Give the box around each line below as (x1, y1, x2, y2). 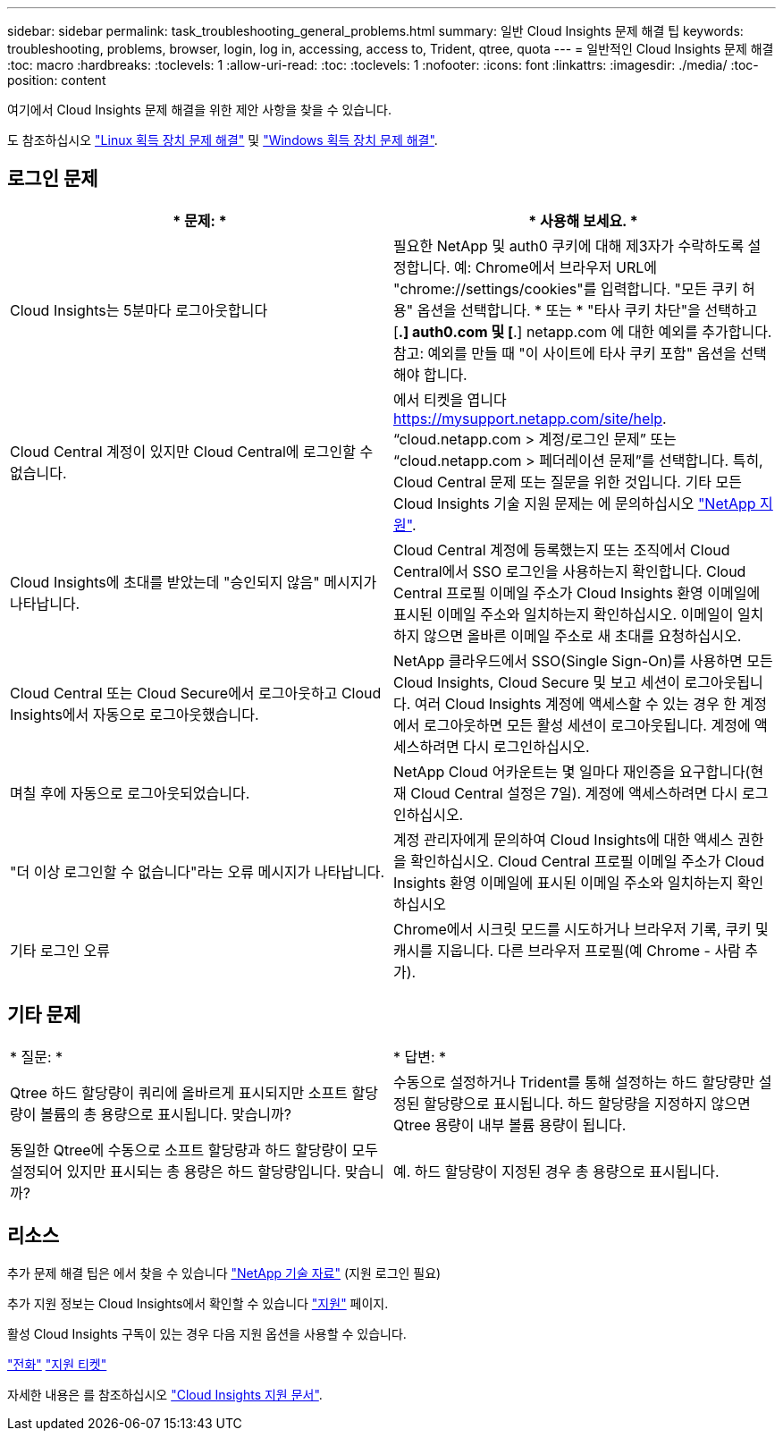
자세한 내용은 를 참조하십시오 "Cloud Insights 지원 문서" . (7, 1386, 323, 1402)
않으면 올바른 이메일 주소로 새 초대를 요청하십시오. (423, 626, 742, 645)
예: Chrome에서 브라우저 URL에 (453, 258, 657, 276)
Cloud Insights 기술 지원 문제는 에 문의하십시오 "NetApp (393, 494, 756, 512)
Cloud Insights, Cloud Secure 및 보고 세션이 (393, 672, 680, 691)
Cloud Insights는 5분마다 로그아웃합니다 (10, 300, 268, 319)
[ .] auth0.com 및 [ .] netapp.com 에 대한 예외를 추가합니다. (393, 322, 772, 341)
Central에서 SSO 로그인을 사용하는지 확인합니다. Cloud (393, 562, 746, 580)
